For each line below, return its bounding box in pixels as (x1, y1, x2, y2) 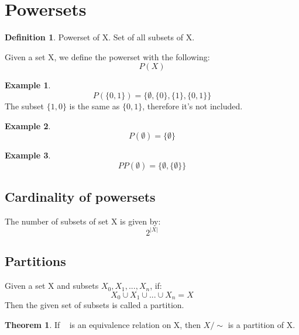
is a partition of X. (228, 318, 295, 330)
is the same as (69, 99, 120, 112)
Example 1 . (5, 79, 51, 91)
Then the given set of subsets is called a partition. (5, 299, 184, 311)
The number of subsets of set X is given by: (5, 215, 161, 227)
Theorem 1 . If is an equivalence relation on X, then (5, 318, 201, 330)
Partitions (5, 252, 66, 270)
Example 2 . (5, 119, 51, 132)
